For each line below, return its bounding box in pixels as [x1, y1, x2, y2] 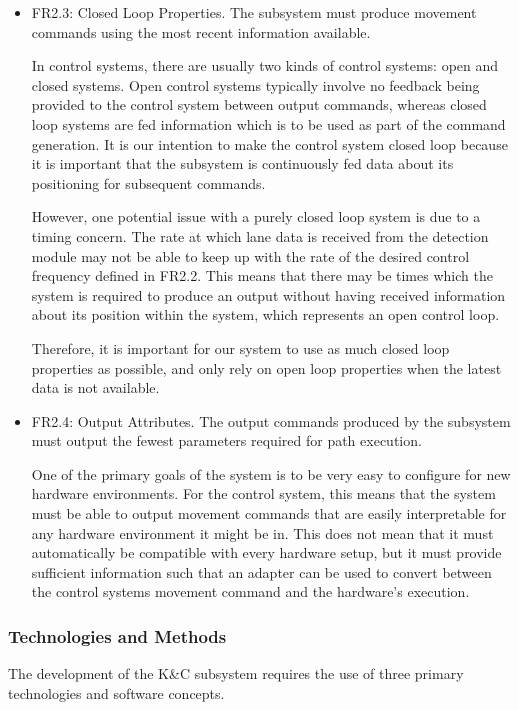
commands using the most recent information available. [31, 21, 371, 42]
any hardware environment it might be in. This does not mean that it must [31, 522, 494, 543]
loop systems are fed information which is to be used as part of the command [31, 113, 506, 134]
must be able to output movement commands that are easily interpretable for [31, 503, 507, 524]
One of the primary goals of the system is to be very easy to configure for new [31, 463, 511, 484]
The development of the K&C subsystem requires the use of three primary [8, 663, 464, 684]
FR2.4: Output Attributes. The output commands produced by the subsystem [31, 410, 511, 431]
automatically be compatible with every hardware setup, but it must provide [31, 542, 502, 563]
